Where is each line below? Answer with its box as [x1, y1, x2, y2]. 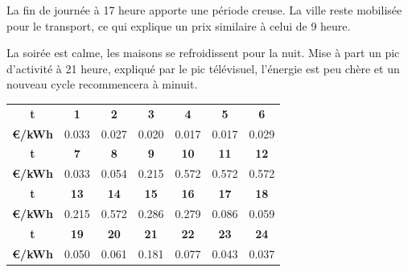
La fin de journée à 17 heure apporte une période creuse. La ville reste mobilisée [6, 2, 402, 18]
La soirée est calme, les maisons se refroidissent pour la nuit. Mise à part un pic [6, 44, 400, 61]
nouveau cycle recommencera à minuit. [6, 76, 198, 93]
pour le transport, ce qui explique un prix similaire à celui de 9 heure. [6, 17, 351, 34]
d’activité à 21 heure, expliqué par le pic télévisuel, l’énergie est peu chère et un [6, 60, 400, 76]
